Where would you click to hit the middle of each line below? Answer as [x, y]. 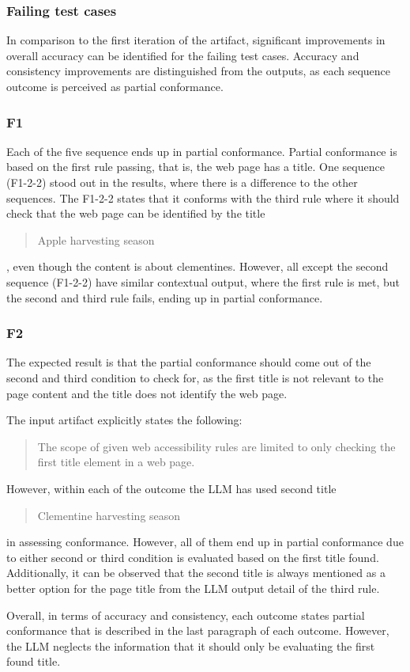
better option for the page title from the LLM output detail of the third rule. [193, 588]
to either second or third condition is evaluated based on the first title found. [193, 557]
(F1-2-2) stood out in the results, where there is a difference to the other [182, 182]
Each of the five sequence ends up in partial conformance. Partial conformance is [202, 151]
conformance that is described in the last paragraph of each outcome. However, [198, 630]
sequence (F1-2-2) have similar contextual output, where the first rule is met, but [203, 281]
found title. [34, 661]
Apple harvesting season [96, 239]
